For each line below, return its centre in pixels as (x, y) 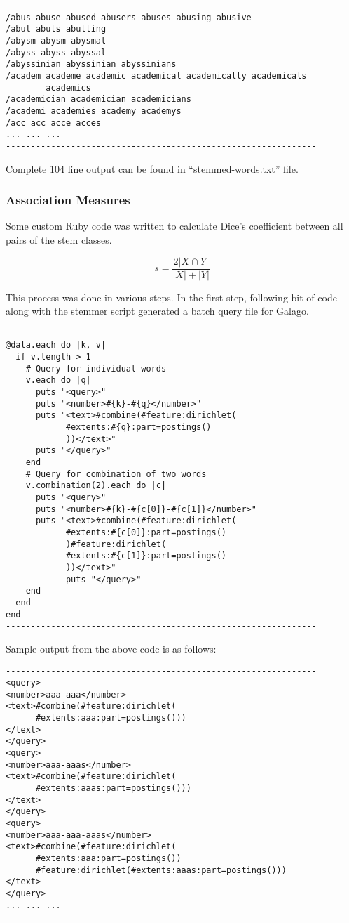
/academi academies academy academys (94, 111)
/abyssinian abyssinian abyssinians (91, 64)
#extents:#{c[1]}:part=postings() (146, 556)
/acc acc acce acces (54, 123)
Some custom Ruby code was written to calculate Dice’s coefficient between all (174, 226)
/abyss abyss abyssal (56, 52)
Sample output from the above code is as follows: (111, 648)
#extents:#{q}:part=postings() (138, 427)
